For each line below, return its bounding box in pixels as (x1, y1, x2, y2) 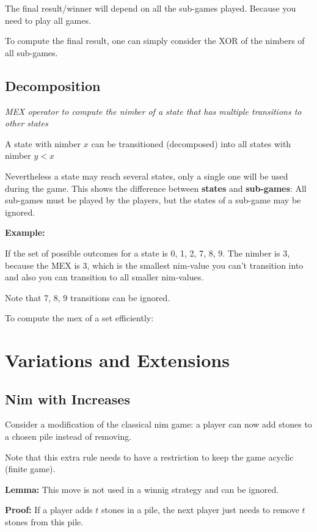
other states (5, 117, 48, 129)
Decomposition (5, 76, 101, 95)
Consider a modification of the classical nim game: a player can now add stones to (5, 418, 312, 431)
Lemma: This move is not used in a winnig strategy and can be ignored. (5, 483, 279, 495)
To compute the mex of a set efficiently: (5, 312, 154, 324)
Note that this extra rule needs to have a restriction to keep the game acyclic (5, 450, 294, 463)
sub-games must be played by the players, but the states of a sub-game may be (5, 194, 301, 206)
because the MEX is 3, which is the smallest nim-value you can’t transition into (5, 258, 304, 271)
